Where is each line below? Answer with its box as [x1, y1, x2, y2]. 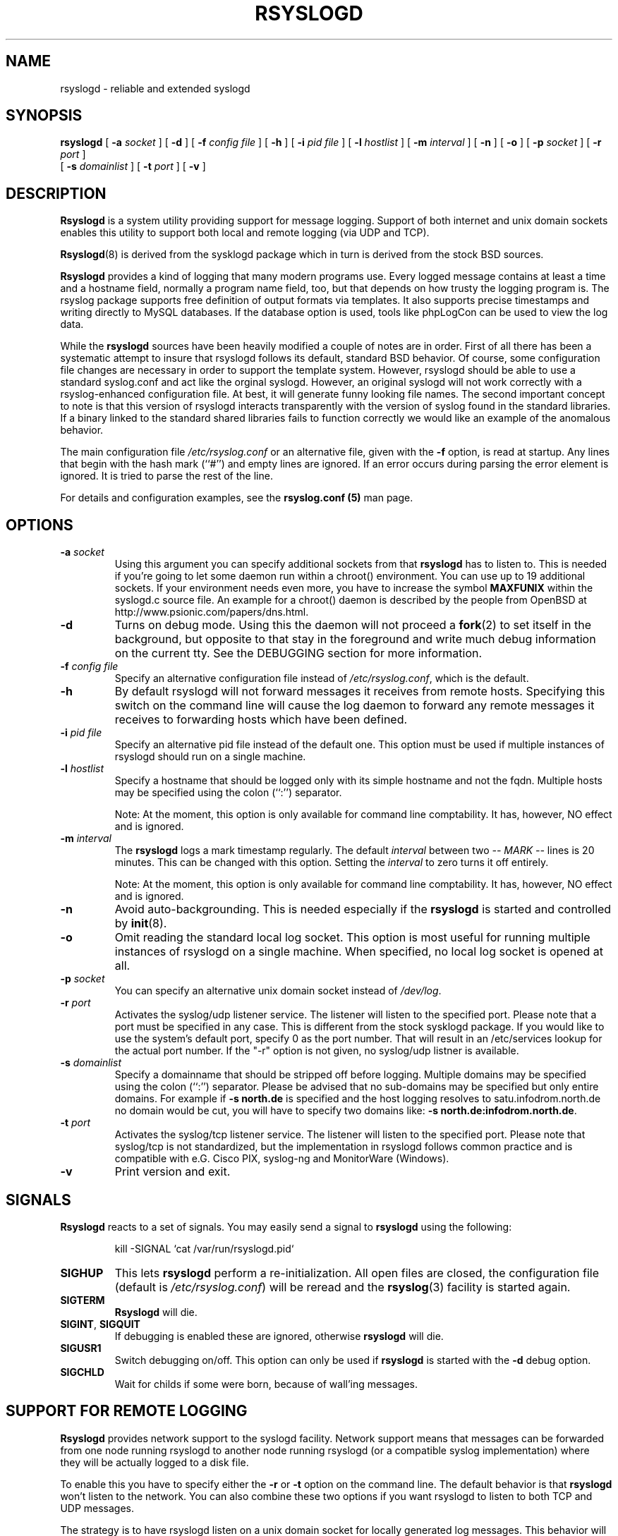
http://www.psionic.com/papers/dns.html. [114, 606, 309, 618]
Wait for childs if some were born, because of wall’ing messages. [114, 1377, 418, 1390]
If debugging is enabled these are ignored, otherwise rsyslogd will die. [114, 1329, 444, 1342]
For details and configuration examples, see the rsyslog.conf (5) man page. [60, 492, 413, 504]
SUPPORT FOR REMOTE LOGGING [6, 1402, 248, 1420]
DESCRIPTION [6, 184, 107, 202]
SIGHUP [60, 1265, 104, 1280]
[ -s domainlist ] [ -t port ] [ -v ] [60, 160, 206, 173]
